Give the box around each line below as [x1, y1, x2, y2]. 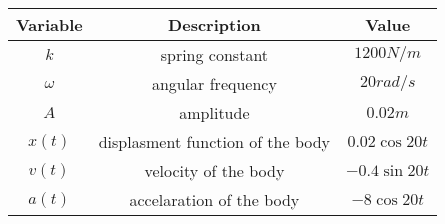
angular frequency [151, 72, 277, 95]
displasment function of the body [98, 130, 331, 153]
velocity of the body [144, 159, 285, 182]
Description [168, 13, 261, 36]
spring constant [160, 43, 269, 66]
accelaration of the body [129, 188, 300, 211]
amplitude [179, 101, 250, 124]
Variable [16, 13, 83, 36]
